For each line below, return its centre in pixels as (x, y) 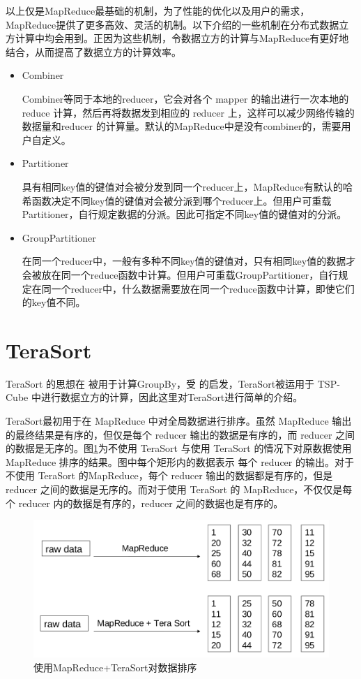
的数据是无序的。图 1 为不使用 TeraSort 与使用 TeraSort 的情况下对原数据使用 (179, 448)
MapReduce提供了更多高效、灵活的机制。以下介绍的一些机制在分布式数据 (172, 24)
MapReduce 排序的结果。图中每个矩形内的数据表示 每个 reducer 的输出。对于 (180, 461)
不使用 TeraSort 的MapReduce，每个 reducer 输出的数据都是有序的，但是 (169, 475)
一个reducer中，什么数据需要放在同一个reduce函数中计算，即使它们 (203, 288)
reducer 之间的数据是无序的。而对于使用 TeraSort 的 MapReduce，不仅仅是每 (179, 489)
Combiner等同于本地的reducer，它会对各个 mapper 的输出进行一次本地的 (185, 98)
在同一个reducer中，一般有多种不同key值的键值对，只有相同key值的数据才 (189, 261)
